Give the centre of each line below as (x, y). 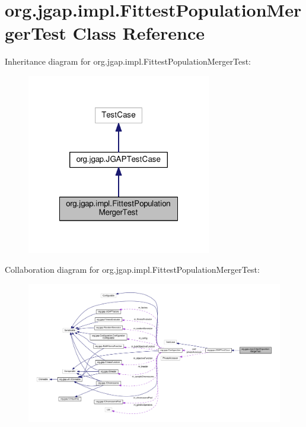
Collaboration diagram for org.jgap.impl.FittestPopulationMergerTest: (132, 270)
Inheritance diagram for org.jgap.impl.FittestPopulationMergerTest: (128, 61)
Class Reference (139, 33)
